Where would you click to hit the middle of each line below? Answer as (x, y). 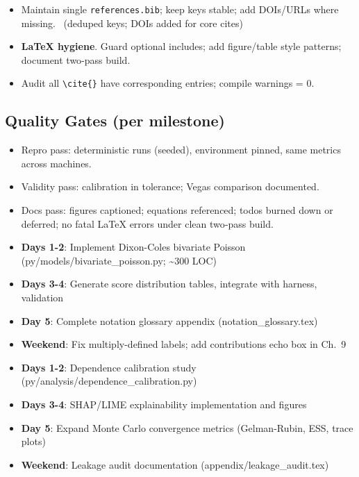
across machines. (56, 163)
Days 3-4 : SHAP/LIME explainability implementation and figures (164, 404)
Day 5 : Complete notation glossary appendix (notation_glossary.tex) (169, 320)
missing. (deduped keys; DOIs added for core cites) (132, 23)
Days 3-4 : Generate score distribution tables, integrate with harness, (169, 284)
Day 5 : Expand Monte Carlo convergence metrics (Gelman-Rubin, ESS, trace (187, 427)
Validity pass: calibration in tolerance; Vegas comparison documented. (170, 186)
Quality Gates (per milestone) (115, 120)
